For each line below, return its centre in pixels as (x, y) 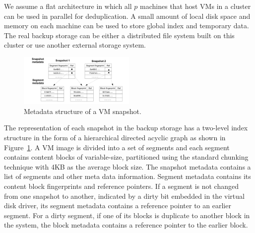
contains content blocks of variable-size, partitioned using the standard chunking (126, 157)
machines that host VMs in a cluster (195, 6)
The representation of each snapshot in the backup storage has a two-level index (126, 128)
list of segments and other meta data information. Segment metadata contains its (127, 176)
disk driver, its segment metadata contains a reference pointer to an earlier (118, 205)
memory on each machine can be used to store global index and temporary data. (127, 26)
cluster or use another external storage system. (75, 45)
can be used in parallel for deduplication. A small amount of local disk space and (127, 16)
